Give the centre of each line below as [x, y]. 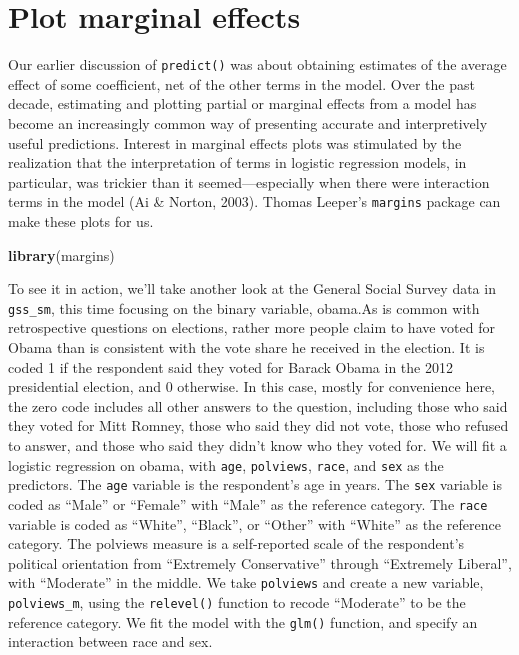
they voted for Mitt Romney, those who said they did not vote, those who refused [258, 425]
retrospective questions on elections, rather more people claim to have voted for [252, 327]
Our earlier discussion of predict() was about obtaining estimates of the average [257, 64]
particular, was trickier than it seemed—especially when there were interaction [249, 181]
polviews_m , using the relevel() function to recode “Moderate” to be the [237, 602]
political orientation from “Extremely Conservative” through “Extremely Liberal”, [260, 562]
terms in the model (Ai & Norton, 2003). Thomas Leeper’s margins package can [254, 201]
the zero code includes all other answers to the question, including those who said [258, 405]
